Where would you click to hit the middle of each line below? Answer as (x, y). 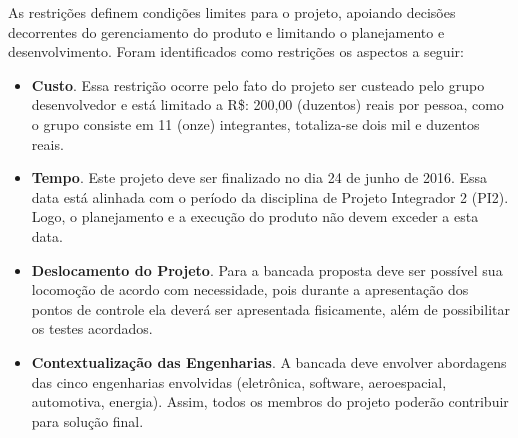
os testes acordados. (92, 328)
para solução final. (87, 420)
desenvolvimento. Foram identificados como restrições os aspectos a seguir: (236, 51)
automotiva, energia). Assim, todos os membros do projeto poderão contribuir (270, 401)
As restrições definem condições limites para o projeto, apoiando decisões (232, 12)
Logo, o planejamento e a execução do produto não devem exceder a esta (255, 216)
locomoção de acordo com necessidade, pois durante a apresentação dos (250, 289)
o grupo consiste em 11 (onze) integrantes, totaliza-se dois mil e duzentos (255, 123)
